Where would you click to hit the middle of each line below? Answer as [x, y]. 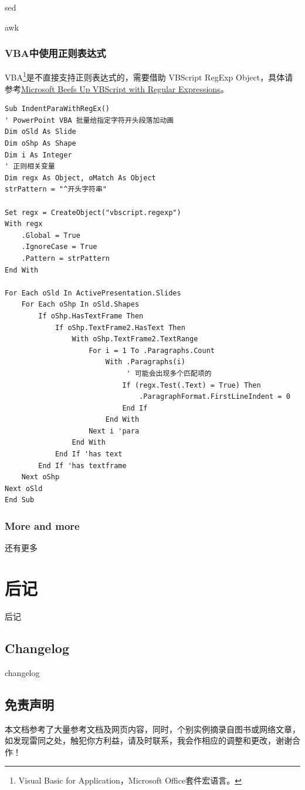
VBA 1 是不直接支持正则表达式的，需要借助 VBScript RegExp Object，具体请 [149, 76]
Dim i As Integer [38, 155]
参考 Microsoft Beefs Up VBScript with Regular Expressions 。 [117, 88]
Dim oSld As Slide [40, 132]
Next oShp [40, 477]
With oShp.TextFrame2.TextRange [135, 339]
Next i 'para [114, 431]
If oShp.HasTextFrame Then [91, 316]
